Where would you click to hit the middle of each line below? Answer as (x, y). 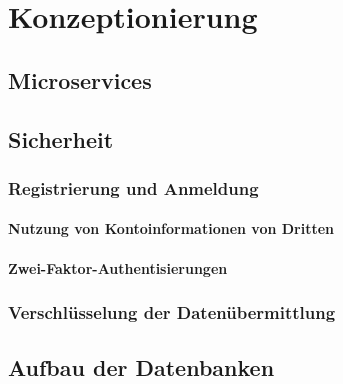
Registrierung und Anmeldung (133, 187)
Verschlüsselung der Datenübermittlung (172, 312)
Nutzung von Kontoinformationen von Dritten (171, 228)
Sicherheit (61, 138)
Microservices (80, 79)
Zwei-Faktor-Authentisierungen (118, 267)
